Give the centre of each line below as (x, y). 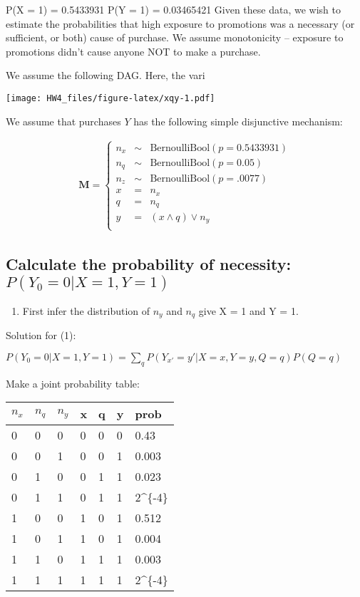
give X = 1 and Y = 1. (248, 310)
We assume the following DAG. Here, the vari (106, 75)
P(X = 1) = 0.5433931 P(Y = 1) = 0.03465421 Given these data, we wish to (173, 9)
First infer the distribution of (86, 310)
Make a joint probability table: (73, 383)
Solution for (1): (41, 335)
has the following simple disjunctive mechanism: (238, 121)
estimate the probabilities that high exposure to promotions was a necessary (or (180, 23)
